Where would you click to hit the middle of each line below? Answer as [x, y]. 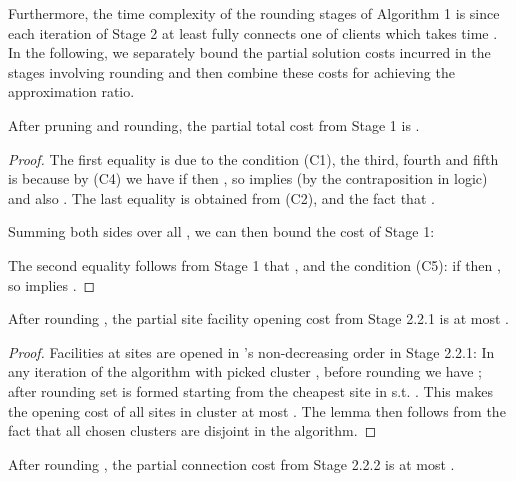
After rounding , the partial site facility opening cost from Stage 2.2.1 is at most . [258, 318]
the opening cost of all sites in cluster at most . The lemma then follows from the [257, 410]
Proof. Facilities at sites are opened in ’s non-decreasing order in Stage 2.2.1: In [251, 351]
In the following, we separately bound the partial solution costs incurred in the [249, 52]
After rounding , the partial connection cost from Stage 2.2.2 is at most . [231, 463]
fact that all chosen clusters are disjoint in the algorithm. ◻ [192, 430]
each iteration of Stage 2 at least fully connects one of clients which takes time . [253, 32]
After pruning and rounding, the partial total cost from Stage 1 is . [214, 124]
